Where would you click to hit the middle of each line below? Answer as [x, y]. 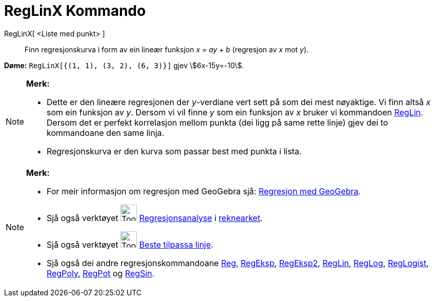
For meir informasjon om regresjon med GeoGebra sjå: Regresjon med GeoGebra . [204, 191]
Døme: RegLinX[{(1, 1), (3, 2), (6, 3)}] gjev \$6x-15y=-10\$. [124, 65]
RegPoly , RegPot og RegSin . [101, 273]
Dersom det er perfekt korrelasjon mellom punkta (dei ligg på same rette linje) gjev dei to [217, 122]
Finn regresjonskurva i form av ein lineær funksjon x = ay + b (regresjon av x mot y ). [167, 49]
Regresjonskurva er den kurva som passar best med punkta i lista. [174, 151]
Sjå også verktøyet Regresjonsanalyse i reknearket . [155, 218]
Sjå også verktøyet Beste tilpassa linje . [130, 244]
